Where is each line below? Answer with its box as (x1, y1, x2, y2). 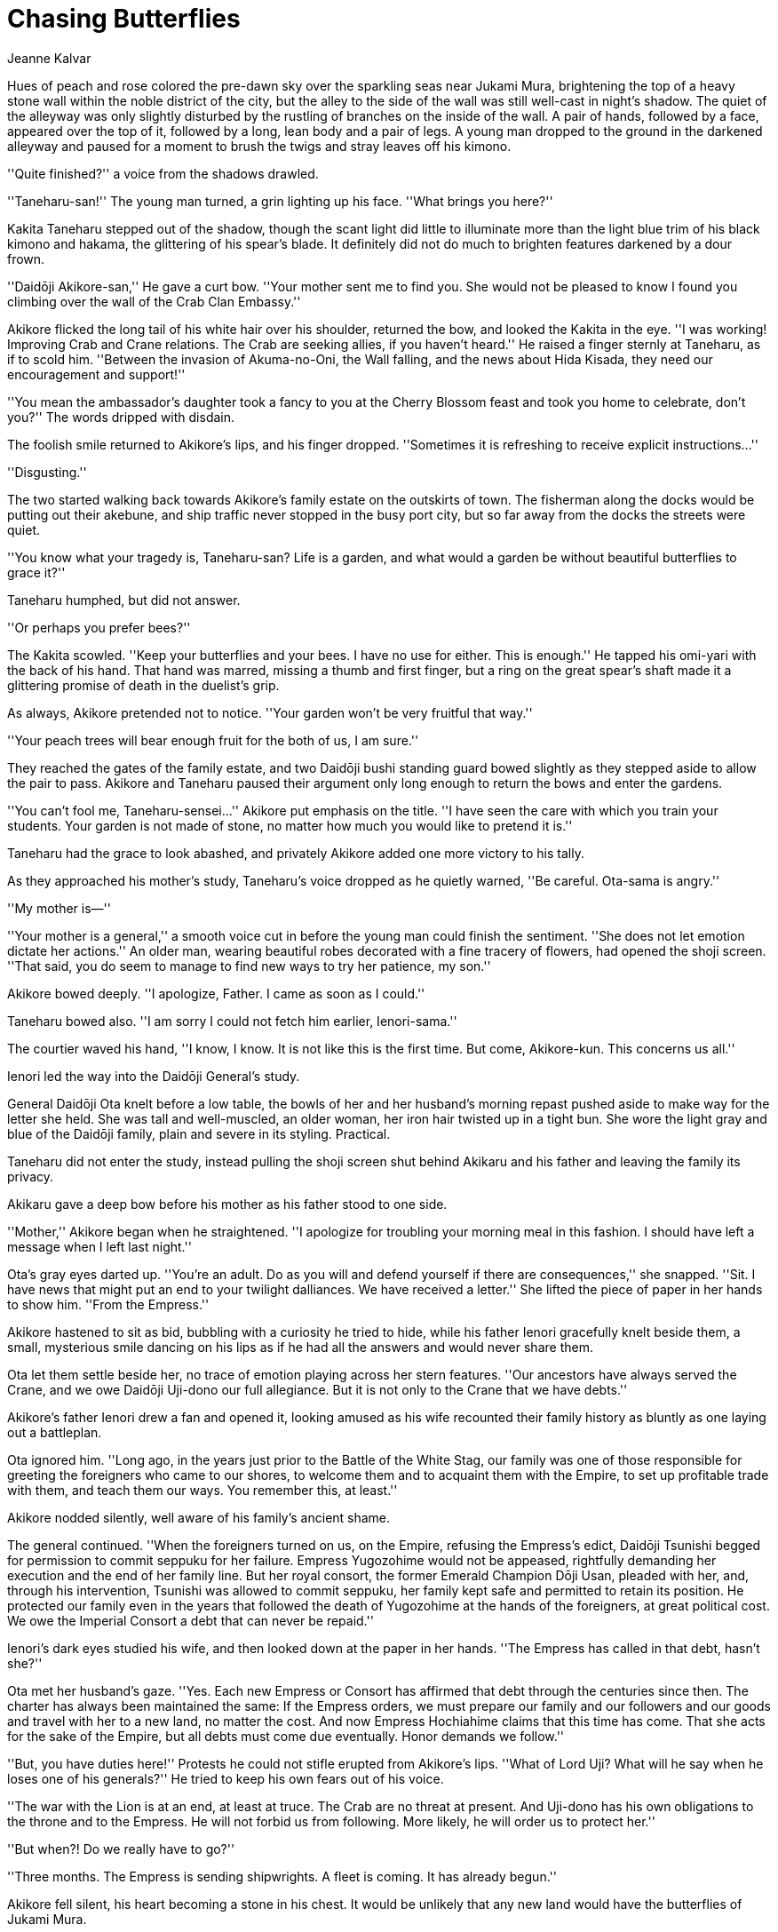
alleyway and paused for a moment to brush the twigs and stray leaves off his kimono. (7, 138, 512, 154)
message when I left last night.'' (7, 1238, 192, 1254)
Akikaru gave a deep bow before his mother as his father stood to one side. (7, 1196, 448, 1212)
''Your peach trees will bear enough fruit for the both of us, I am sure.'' (7, 732, 419, 748)
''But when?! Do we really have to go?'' (7, 1841, 235, 1856)
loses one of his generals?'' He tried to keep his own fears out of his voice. (7, 1770, 444, 1786)
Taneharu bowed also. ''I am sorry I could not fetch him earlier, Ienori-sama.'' (7, 1013, 457, 1029)
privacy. (7, 1168, 54, 1184)
